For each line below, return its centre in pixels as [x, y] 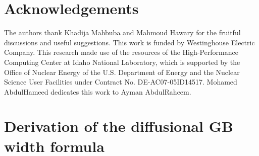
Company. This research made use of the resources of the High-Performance [121, 52]
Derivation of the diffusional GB [119, 126]
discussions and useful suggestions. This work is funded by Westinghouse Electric [129, 42]
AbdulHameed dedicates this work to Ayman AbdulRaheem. [98, 91]
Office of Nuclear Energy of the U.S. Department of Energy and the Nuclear [122, 72]
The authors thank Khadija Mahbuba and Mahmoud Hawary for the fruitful [122, 32]
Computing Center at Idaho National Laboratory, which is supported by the [122, 62]
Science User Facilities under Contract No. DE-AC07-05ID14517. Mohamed [121, 82]
